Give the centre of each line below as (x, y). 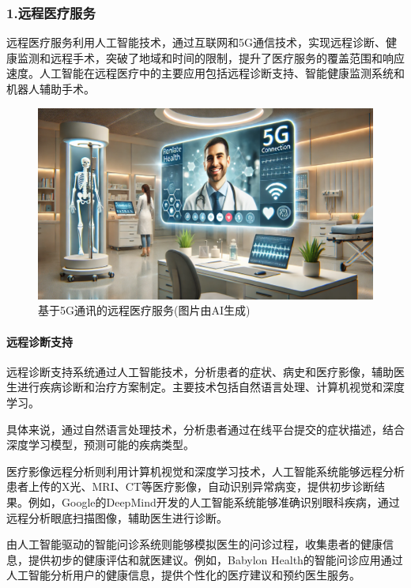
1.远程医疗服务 (51, 12)
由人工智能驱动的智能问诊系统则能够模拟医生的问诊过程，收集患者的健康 (194, 544)
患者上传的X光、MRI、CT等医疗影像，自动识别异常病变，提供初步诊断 (190, 486)
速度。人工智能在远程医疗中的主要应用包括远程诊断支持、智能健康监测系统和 (205, 73)
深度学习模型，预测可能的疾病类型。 (100, 445)
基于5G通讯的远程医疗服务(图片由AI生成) (144, 310)
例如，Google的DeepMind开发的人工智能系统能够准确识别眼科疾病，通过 (214, 501)
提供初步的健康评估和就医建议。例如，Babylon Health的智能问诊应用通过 (215, 559)
